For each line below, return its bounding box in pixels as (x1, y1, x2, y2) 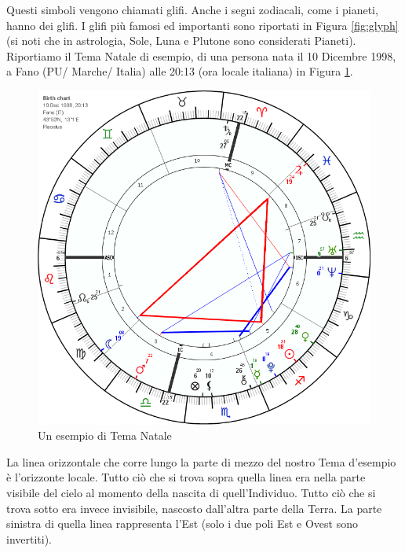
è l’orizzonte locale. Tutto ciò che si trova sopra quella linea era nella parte (6, 469, 366, 485)
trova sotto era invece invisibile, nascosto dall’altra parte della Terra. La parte (6, 500, 382, 516)
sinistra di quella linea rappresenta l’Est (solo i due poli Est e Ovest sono (6, 515, 358, 532)
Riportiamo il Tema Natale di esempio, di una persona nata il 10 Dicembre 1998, (6, 47, 396, 64)
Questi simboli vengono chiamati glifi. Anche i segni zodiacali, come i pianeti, (6, 2, 378, 17)
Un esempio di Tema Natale (38, 427, 172, 444)
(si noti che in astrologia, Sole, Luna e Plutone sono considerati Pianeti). (6, 32, 356, 49)
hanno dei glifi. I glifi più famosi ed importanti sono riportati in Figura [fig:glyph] (6, 17, 399, 33)
